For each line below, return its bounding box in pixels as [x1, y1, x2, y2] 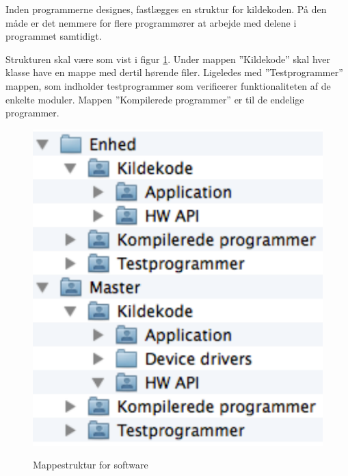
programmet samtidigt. [5, 29, 102, 43]
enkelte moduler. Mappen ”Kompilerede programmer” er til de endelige [5, 92, 304, 106]
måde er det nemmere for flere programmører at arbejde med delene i [5, 15, 297, 29]
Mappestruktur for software [33, 458, 148, 472]
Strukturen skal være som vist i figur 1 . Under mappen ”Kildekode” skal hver [5, 51, 331, 66]
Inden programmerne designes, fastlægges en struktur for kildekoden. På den [5, 2, 327, 16]
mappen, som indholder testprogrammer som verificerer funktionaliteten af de [5, 78, 331, 92]
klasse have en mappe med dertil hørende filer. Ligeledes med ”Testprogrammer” [5, 65, 343, 79]
